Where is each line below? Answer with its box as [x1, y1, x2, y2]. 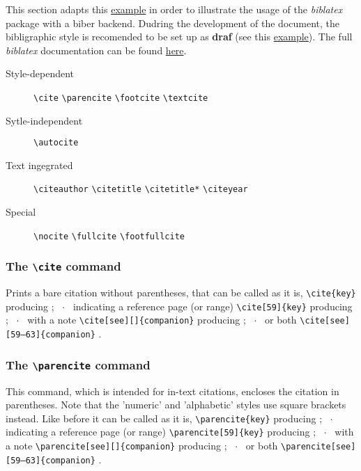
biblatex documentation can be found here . [6, 42, 187, 57]
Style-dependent [6, 66, 75, 81]
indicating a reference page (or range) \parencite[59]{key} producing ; [6, 424, 316, 439]
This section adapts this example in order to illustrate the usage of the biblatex [6, 2, 343, 16]
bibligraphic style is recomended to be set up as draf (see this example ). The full [6, 29, 353, 44]
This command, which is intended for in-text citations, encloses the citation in [6, 383, 339, 398]
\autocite [33, 138, 79, 148]
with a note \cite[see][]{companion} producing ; [27, 312, 246, 327]
